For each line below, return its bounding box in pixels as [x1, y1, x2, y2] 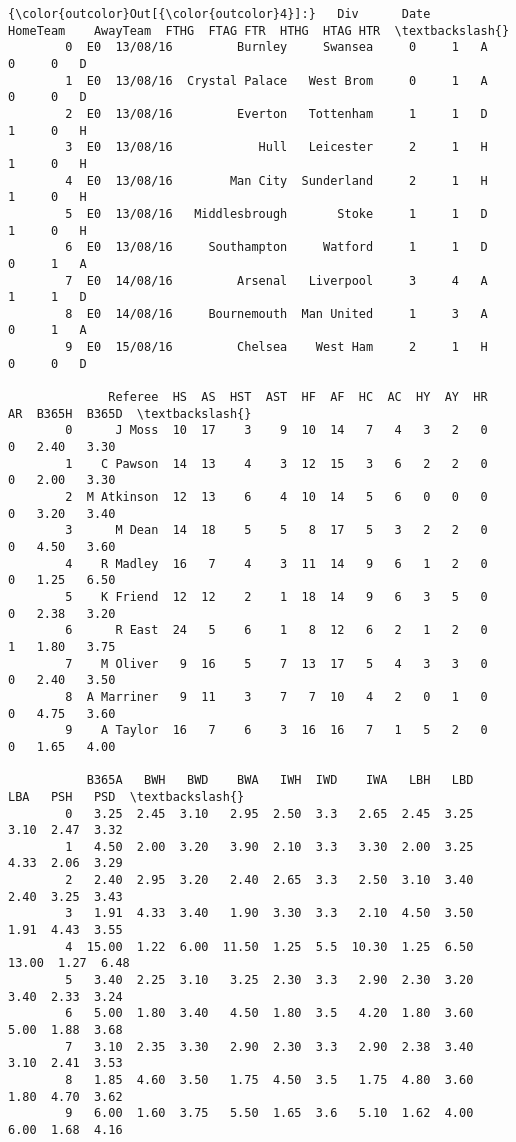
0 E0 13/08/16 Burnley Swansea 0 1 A [65, 40, 488, 55]
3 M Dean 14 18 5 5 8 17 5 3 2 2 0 [65, 523, 488, 538]
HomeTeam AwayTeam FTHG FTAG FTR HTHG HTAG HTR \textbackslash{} [8, 23, 510, 38]
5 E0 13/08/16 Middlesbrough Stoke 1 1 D [65, 206, 488, 221]
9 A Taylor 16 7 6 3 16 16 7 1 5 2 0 [65, 723, 488, 738]
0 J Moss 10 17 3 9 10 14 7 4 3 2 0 [65, 423, 488, 438]
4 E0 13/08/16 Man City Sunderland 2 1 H [65, 173, 488, 188]
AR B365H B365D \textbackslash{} [8, 406, 252, 421]
